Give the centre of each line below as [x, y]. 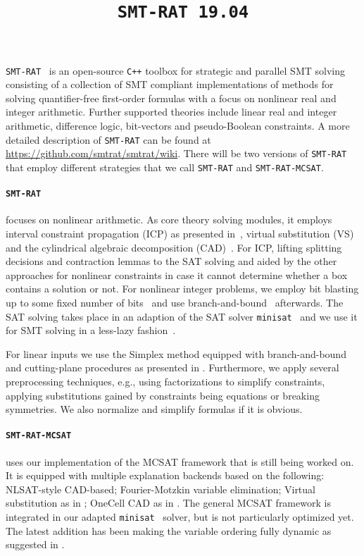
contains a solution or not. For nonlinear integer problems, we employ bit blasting [182, 289]
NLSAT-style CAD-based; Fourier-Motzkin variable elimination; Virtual [161, 489]
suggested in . [35, 544]
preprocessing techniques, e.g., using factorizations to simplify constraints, [165, 381]
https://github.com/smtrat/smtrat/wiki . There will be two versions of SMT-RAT [176, 153]
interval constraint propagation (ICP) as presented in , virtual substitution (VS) [180, 233]
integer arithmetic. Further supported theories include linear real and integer [171, 112]
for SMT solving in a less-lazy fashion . [91, 330]
